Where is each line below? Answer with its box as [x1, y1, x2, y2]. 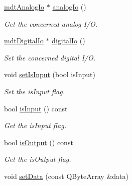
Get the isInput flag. [4, 120, 66, 131]
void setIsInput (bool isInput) [4, 69, 95, 80]
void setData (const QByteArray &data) [4, 170, 128, 181]
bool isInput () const [4, 103, 68, 113]
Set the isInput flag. [4, 86, 65, 96]
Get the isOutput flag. [4, 154, 71, 164]
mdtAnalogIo [4, 2, 45, 12]
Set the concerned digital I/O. [4, 52, 95, 63]
